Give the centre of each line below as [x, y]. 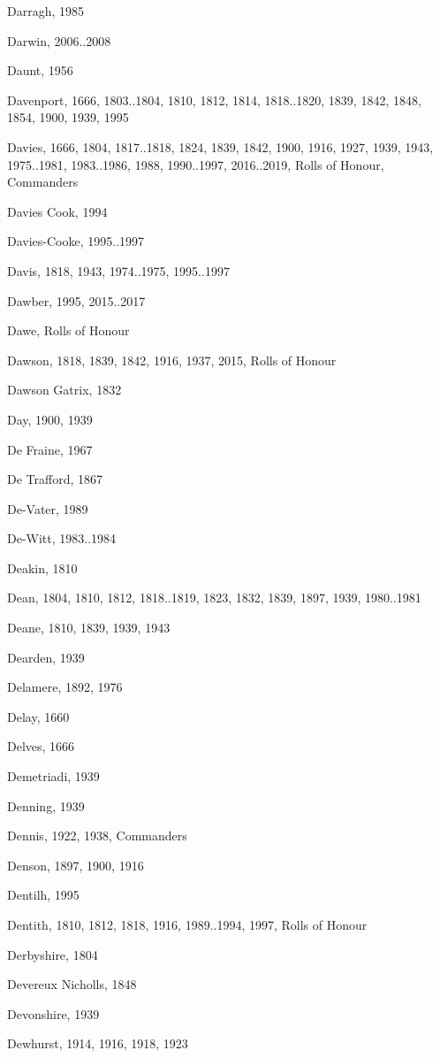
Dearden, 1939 [46, 657]
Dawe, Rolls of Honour [68, 330]
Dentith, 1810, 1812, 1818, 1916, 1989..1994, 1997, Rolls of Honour [187, 924]
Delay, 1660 [38, 716]
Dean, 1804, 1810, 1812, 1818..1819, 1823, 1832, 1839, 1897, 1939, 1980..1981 [214, 598]
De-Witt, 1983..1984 [62, 538]
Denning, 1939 [46, 805]
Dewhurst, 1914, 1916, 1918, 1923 [98, 1043]
